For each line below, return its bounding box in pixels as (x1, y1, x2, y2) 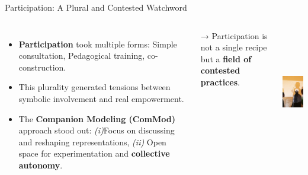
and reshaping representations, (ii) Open (18, 135, 166, 148)
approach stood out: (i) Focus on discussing (18, 124, 175, 136)
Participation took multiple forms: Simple (18, 37, 177, 50)
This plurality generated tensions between (18, 81, 171, 93)
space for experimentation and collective (18, 147, 170, 160)
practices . (200, 75, 240, 88)
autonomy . (18, 158, 63, 171)
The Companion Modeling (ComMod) (18, 112, 175, 125)
